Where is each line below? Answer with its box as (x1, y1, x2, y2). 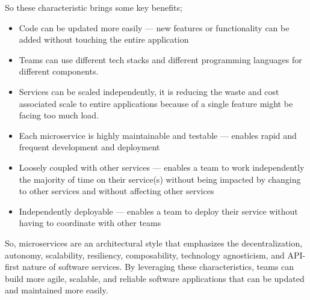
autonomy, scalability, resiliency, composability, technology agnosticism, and (5, 248, 285, 261)
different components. (19, 65, 99, 78)
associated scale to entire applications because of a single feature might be (19, 97, 293, 109)
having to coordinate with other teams (19, 216, 161, 229)
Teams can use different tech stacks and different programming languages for (19, 53, 302, 66)
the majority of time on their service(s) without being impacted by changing (19, 173, 301, 185)
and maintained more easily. (5, 284, 108, 296)
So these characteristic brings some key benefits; (5, 1, 182, 13)
